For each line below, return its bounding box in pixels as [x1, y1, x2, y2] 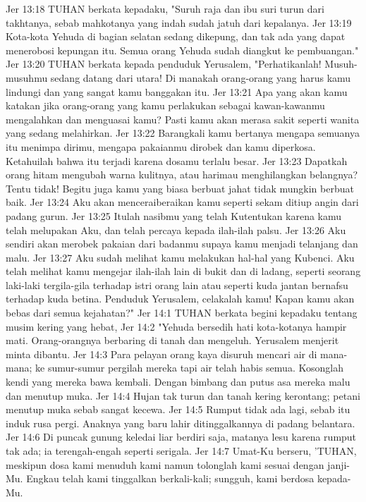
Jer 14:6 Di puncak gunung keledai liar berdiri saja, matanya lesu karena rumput [6, 429, 357, 444]
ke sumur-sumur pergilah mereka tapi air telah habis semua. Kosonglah [35, 360, 343, 375]
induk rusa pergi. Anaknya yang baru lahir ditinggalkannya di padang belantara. [6, 415, 355, 430]
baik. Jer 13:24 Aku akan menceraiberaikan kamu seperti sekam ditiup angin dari [6, 195, 359, 209]
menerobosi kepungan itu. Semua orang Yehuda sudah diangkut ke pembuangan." [6, 42, 359, 57]
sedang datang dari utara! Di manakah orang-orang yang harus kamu [50, 70, 351, 85]
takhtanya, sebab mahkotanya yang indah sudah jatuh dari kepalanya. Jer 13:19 [6, 15, 352, 30]
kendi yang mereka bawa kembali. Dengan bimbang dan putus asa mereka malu [6, 374, 350, 389]
